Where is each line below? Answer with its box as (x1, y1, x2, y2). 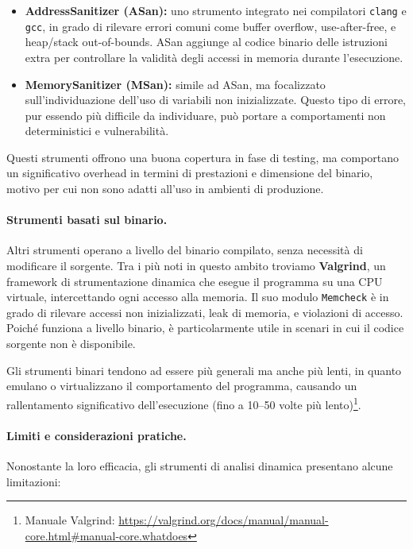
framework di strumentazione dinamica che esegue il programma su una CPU (6, 273, 383, 289)
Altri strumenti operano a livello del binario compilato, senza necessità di (6, 242, 363, 258)
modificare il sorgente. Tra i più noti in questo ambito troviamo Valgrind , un (6, 257, 386, 274)
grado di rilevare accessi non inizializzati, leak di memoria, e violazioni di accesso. (6, 303, 403, 320)
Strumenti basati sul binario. (6, 211, 168, 228)
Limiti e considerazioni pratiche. (6, 427, 187, 443)
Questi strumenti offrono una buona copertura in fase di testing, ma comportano (6, 149, 399, 165)
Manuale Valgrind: (25, 512, 115, 528)
